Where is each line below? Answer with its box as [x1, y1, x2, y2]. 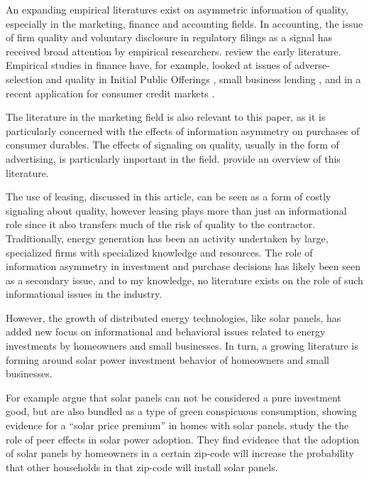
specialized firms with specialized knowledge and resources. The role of [6, 244, 313, 259]
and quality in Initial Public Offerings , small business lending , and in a [45, 71, 361, 86]
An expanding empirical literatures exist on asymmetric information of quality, [6, 2, 348, 16]
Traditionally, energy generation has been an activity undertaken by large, [6, 230, 329, 245]
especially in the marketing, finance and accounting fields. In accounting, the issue [6, 16, 363, 31]
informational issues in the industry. [6, 286, 163, 301]
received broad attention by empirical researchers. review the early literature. [6, 43, 341, 58]
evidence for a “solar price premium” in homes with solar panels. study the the [6, 418, 349, 433]
